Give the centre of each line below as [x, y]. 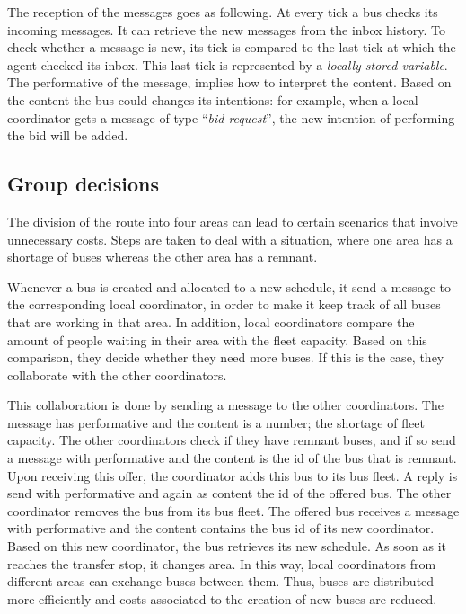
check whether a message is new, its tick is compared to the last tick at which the [232, 47]
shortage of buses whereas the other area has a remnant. [163, 257]
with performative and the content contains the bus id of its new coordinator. [221, 528]
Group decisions [84, 184]
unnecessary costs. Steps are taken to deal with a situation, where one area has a [230, 239]
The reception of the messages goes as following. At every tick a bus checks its [223, 12]
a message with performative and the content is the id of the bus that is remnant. [232, 458]
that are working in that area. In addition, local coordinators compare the [211, 321]
